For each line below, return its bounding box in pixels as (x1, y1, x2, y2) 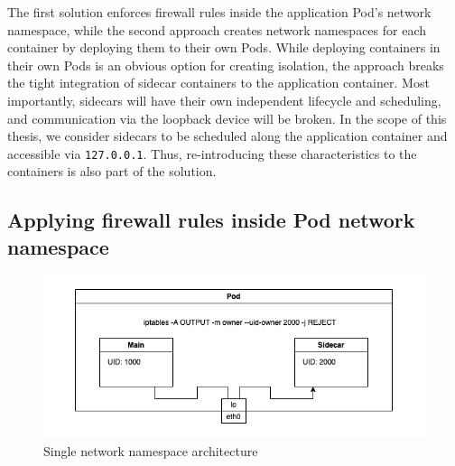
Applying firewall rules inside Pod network (7, 206, 415, 234)
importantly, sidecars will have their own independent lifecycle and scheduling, (7, 90, 441, 109)
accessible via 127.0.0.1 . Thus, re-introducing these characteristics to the (7, 144, 417, 163)
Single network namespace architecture (43, 441, 258, 460)
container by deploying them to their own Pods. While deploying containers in (7, 38, 441, 57)
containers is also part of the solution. (7, 162, 217, 181)
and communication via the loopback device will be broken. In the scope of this (7, 108, 447, 127)
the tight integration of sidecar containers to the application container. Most (7, 73, 430, 92)
